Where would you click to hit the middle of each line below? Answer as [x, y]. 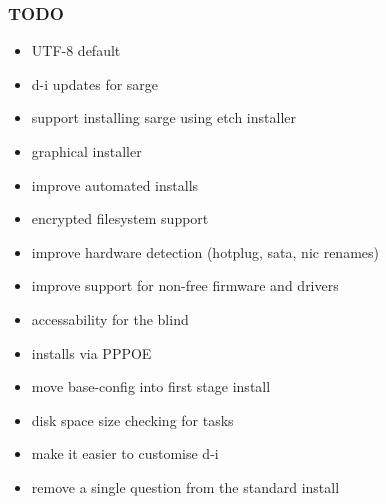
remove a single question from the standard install [185, 486]
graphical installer [86, 151]
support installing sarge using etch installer [163, 117]
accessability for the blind [110, 318]
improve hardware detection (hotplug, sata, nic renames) [205, 251]
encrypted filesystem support [120, 218]
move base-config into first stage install [151, 386]
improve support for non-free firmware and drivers [185, 285]
